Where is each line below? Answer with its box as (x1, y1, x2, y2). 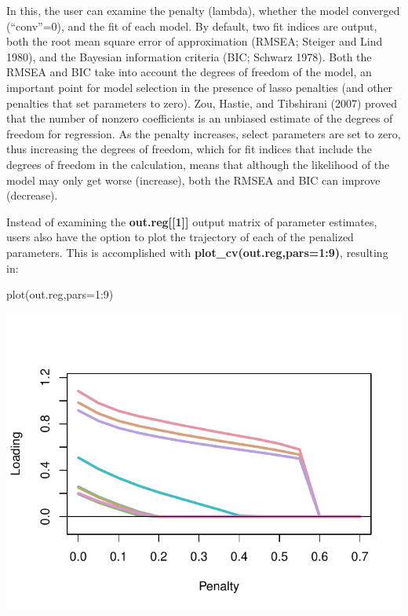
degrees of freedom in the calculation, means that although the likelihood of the (6, 156, 390, 172)
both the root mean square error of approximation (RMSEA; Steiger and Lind (6, 33, 383, 49)
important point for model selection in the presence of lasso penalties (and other (6, 79, 393, 95)
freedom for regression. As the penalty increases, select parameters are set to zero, (6, 125, 401, 141)
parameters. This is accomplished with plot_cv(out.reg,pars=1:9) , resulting (6, 244, 388, 260)
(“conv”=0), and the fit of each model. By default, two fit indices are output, (6, 17, 377, 34)
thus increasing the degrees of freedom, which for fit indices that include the (6, 141, 372, 157)
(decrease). (6, 187, 58, 203)
